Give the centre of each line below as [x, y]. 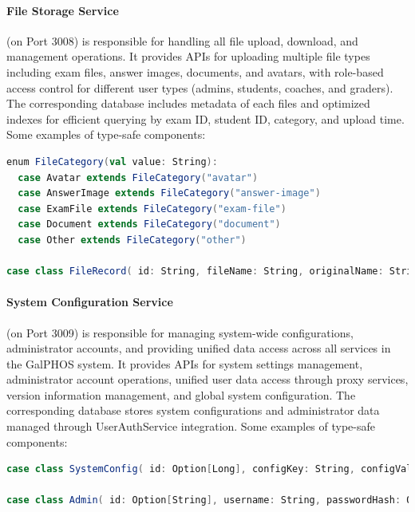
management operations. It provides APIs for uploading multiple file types [188, 56]
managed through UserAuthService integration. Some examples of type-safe [191, 426]
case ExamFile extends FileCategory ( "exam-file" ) [152, 209]
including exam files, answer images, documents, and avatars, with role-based [195, 71]
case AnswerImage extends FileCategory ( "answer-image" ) [169, 193]
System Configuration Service [90, 302]
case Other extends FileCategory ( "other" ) [132, 240]
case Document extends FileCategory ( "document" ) [149, 224]
